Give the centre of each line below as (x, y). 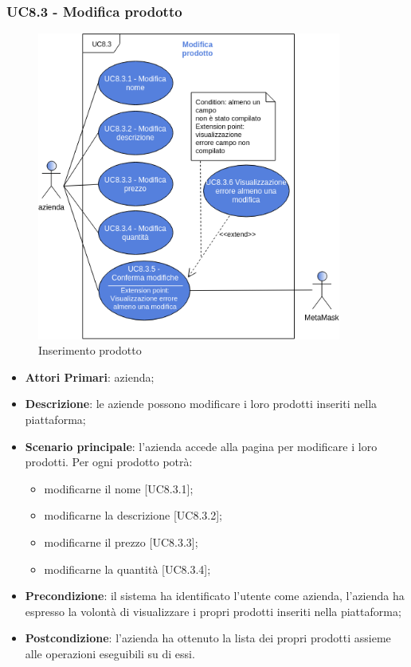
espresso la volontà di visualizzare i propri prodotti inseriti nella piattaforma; (213, 611)
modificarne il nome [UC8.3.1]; (119, 488)
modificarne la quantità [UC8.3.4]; (127, 569)
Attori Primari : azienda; (90, 377)
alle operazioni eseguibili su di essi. (110, 653)
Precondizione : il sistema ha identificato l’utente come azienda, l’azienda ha (215, 596)
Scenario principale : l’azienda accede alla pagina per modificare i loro (201, 446)
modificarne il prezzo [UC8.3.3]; (121, 541)
